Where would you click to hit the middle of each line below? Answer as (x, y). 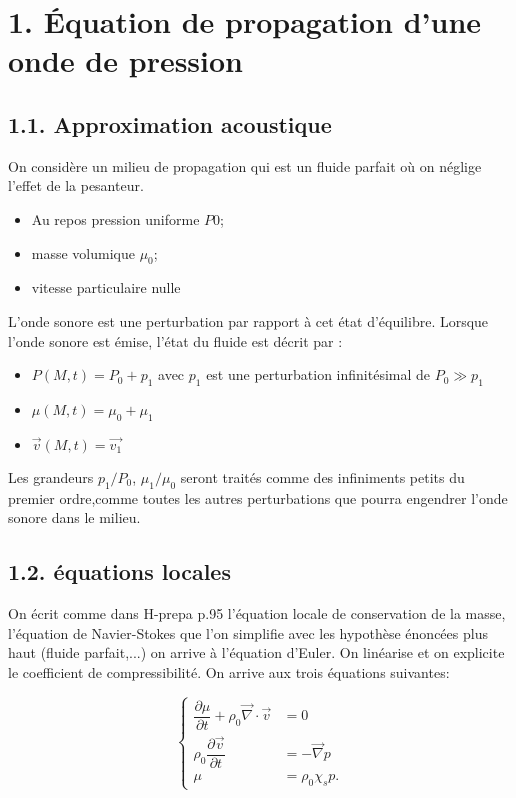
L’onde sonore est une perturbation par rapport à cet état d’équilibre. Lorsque (248, 320)
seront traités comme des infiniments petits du (322, 476)
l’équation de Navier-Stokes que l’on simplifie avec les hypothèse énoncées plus (248, 632)
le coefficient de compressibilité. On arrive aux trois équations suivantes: (229, 671)
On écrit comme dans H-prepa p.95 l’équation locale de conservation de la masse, (257, 612)
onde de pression (126, 60)
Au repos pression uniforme (115, 218)
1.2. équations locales (119, 571)
